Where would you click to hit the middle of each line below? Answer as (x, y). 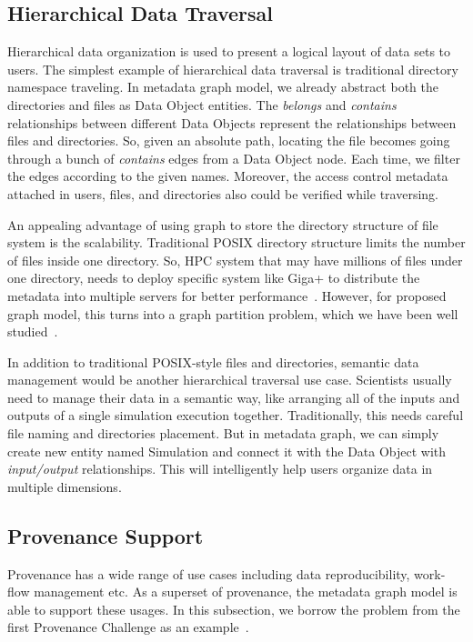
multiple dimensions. (65, 486)
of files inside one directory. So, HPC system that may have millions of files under (235, 260)
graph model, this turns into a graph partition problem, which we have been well (233, 313)
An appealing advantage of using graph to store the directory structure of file (223, 224)
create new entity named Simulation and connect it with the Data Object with (227, 451)
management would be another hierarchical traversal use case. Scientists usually (230, 380)
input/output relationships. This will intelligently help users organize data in (220, 469)
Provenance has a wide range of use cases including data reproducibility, (209, 573)
